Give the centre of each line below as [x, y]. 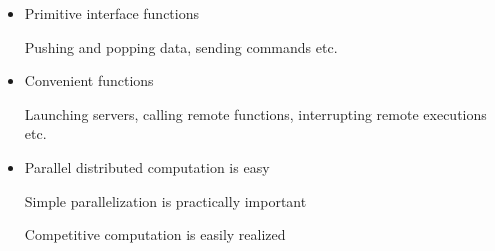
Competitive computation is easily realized [155, 234]
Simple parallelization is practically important [165, 200]
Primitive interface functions [111, 13]
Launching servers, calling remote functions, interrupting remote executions [255, 113]
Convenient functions [89, 80]
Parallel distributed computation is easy [147, 166]
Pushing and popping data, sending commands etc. [181, 46]
